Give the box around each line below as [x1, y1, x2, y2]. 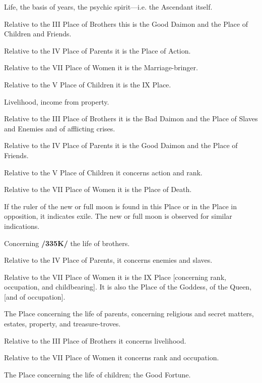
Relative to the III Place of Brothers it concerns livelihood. [4, 335, 186, 346]
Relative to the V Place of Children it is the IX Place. [4, 79, 171, 89]
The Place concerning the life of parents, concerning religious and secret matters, [4, 308, 254, 319]
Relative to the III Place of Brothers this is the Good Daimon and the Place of [4, 18, 248, 29]
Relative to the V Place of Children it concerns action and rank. [4, 167, 203, 177]
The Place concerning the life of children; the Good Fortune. [4, 369, 191, 379]
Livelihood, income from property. [4, 96, 109, 107]
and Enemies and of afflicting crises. [4, 123, 115, 133]
